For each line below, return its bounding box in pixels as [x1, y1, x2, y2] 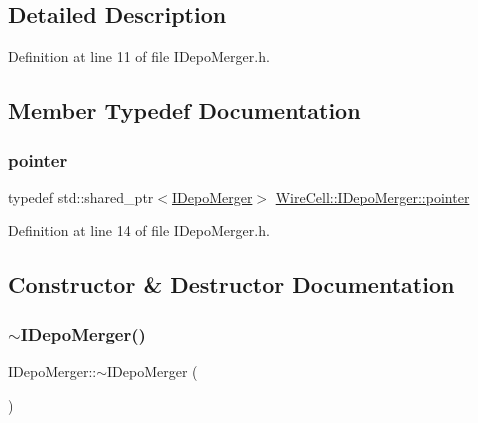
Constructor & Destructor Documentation [8, 269, 455, 300]
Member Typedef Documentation [8, 95, 361, 126]
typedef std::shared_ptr [8, 186, 154, 207]
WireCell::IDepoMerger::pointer [275, 186, 470, 207]
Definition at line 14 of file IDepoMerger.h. [8, 220, 270, 241]
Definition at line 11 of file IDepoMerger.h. [8, 46, 270, 67]
